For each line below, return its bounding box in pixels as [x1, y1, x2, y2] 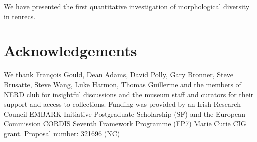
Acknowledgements [4, 40, 137, 61]
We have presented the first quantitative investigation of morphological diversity [4, 1, 250, 11]
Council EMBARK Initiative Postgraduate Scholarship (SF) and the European [4, 108, 245, 119]
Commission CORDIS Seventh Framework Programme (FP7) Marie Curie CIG [4, 118, 246, 129]
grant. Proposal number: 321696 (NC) [4, 128, 120, 138]
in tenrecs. [4, 11, 36, 21]
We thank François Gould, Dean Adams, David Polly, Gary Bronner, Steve [4, 69, 233, 80]
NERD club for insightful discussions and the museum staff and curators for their [4, 89, 254, 99]
